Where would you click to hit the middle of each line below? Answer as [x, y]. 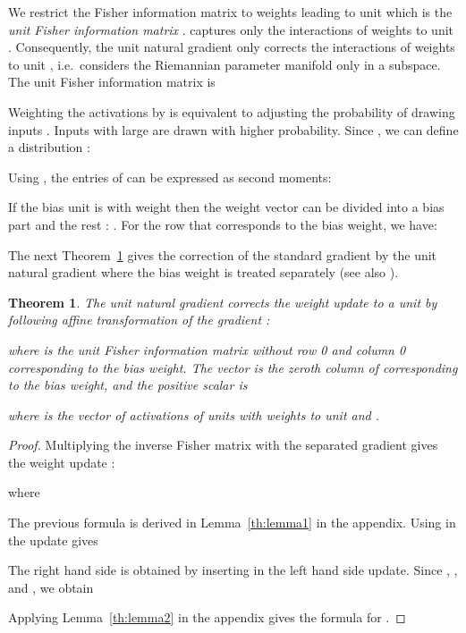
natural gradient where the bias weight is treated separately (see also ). [203, 272]
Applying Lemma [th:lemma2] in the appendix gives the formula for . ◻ [207, 617]
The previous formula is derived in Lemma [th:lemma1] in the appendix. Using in [232, 523]
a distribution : [49, 147]
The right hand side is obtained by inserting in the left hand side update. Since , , [233, 570]
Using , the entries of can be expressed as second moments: [170, 177]
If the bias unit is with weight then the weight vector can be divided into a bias [226, 207]
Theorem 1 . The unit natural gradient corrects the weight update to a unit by [223, 302]
